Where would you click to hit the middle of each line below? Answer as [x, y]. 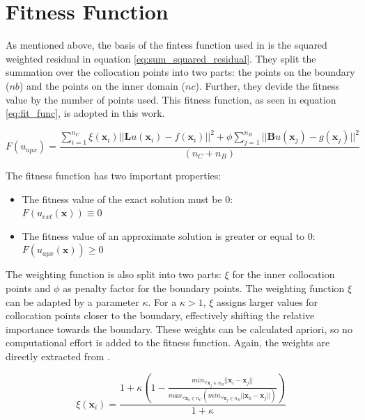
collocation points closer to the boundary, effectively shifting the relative [160, 315]
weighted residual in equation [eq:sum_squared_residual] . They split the [161, 58]
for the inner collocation [284, 274]
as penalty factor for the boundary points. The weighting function [204, 288]
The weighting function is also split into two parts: [114, 274]
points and [28, 288]
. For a [162, 301]
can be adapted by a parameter [72, 301]
